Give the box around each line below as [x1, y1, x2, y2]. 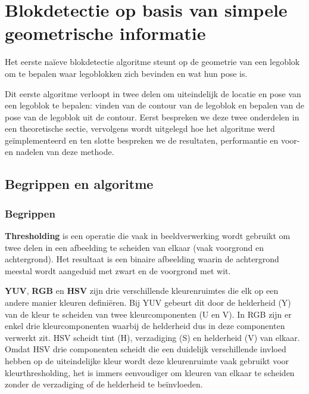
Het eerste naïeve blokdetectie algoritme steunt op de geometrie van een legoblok [5, 55, 300, 68]
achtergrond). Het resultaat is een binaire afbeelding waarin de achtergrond [5, 253, 279, 265]
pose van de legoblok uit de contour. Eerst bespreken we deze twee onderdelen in [5, 110, 299, 123]
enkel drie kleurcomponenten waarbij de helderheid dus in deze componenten [5, 319, 285, 332]
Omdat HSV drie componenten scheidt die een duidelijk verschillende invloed [5, 343, 286, 355]
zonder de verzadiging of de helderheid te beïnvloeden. [5, 378, 203, 390]
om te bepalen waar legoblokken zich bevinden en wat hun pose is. [5, 67, 248, 79]
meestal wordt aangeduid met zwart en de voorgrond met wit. [5, 264, 231, 277]
